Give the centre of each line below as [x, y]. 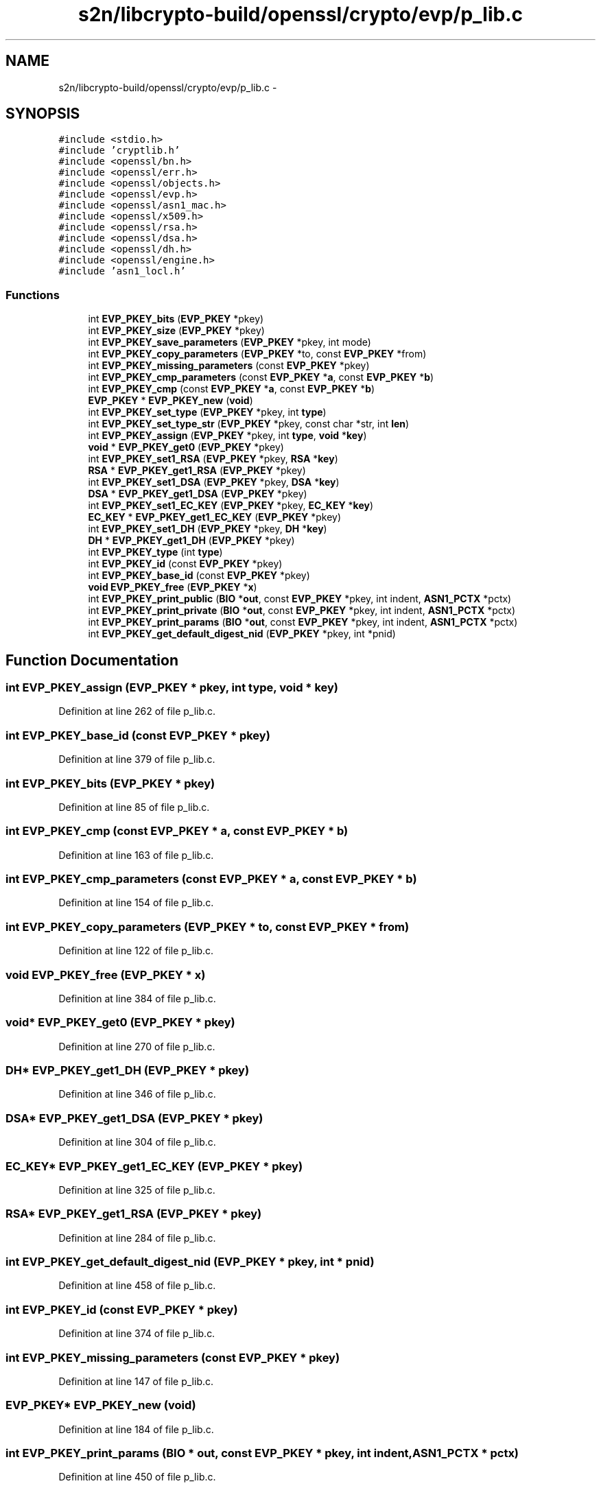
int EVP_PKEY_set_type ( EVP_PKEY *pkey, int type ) [207, 412]
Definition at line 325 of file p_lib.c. [137, 1190]
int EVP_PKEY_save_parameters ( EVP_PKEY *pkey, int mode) [229, 342]
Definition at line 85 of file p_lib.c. [134, 807]
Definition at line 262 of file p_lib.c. [137, 711]
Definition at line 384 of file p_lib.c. [137, 998]
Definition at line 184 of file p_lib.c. [136, 1429]
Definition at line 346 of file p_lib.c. [137, 1094]
